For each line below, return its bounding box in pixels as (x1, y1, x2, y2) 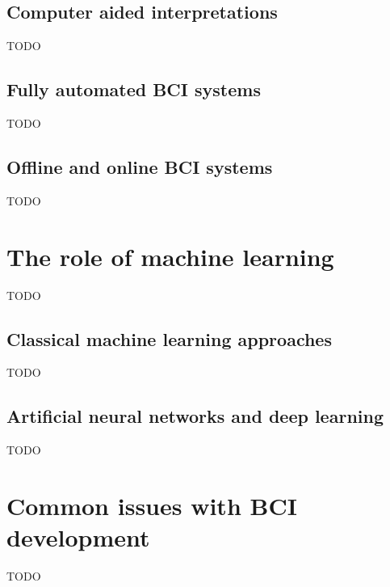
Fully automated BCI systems (6, 77, 261, 102)
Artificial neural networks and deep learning (6, 403, 384, 429)
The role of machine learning (6, 239, 334, 272)
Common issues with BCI (6, 488, 297, 522)
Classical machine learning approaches (6, 326, 332, 351)
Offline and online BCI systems (6, 154, 273, 179)
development (6, 521, 150, 554)
